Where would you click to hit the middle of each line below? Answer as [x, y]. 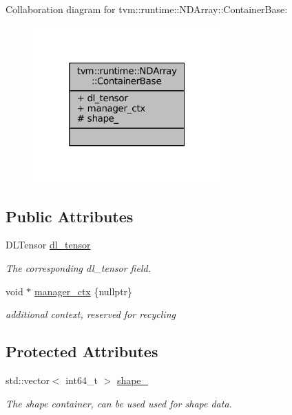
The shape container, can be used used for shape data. [119, 403]
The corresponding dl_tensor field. [78, 267]
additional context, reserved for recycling [91, 314]
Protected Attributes [82, 351]
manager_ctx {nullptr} [84, 291]
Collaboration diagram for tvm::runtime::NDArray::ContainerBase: [147, 9]
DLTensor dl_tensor [48, 245]
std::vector [28, 380]
